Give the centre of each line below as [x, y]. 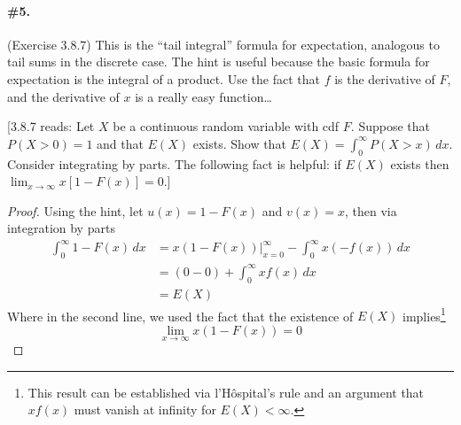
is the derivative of [385, 78]
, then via [371, 210]
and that [120, 143]
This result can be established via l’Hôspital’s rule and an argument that [226, 392]
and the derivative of [63, 96]
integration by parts [61, 228]
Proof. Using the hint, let [75, 210]
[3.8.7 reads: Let [51, 126]
